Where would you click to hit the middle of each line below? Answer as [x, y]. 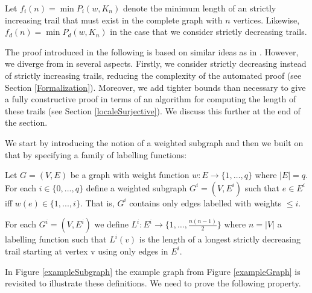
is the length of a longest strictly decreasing [220, 239]
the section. [26, 122]
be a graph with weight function [130, 175]
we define [111, 224]
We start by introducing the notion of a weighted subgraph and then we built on [154, 142]
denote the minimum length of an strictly [199, 8]
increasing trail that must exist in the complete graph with [114, 20]
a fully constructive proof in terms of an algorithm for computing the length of [151, 99]
